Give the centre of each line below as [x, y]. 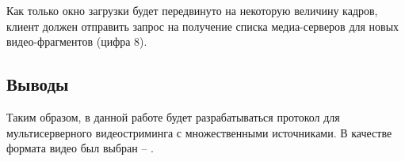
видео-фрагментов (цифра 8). [77, 41]
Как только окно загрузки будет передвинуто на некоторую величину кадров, [192, 10]
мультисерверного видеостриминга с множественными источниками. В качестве [199, 132]
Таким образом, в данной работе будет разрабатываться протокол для [173, 116]
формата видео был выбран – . [80, 148]
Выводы [38, 84]
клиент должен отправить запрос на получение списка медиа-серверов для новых [203, 26]
